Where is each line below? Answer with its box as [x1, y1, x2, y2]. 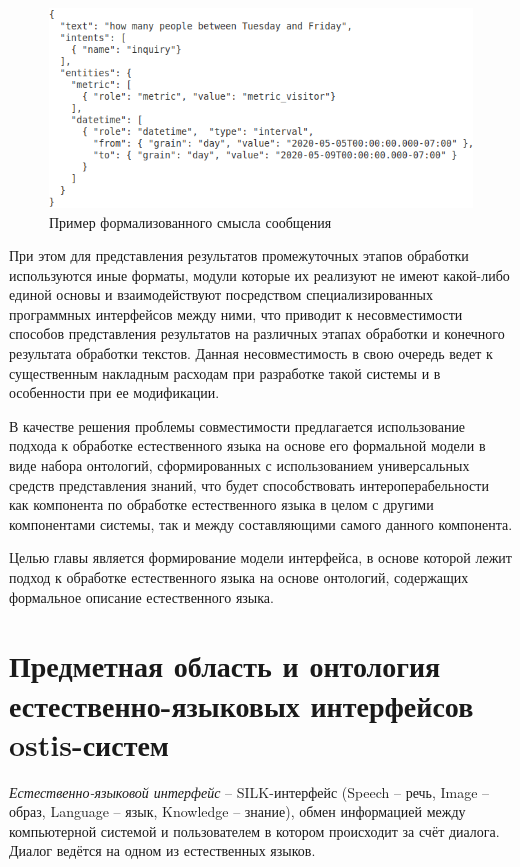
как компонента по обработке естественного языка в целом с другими [9, 494, 434, 515]
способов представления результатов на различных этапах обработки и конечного [9, 323, 505, 344]
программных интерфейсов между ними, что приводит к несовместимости [9, 303, 463, 324]
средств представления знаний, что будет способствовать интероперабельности [9, 474, 489, 495]
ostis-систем [9, 723, 169, 764]
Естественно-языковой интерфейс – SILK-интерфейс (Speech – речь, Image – [9, 781, 490, 802]
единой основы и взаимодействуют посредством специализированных [9, 284, 433, 305]
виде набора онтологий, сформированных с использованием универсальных [9, 455, 470, 476]
